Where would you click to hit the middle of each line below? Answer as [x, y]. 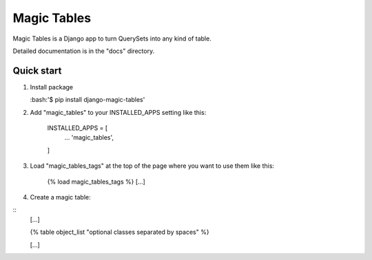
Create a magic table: [60, 197]
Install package [52, 87]
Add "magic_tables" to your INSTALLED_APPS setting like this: [118, 112]
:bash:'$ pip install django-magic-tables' [87, 100]
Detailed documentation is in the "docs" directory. [84, 51]
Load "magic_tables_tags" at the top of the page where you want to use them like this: [152, 166]
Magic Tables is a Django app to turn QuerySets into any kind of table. [112, 39]
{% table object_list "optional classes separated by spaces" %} [120, 232]
